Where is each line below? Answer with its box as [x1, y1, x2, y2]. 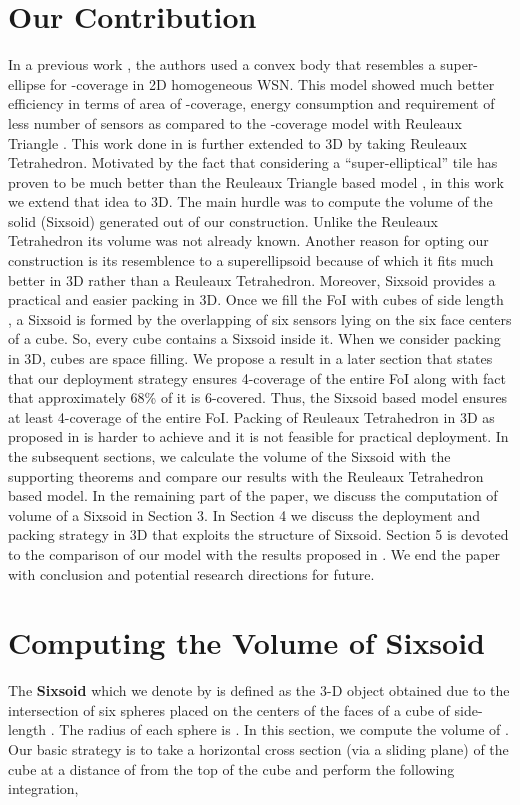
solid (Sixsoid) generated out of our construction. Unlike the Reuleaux [8, 210, 438, 231]
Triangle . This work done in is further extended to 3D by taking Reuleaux [8, 132, 467, 153]
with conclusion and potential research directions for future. [8, 563, 375, 584]
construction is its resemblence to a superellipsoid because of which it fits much [8, 250, 494, 271]
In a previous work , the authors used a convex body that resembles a [8, 54, 436, 75]
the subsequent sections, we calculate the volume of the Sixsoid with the [8, 446, 451, 466]
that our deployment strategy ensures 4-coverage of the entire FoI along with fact [8, 367, 506, 388]
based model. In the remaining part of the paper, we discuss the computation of [8, 485, 498, 506]
